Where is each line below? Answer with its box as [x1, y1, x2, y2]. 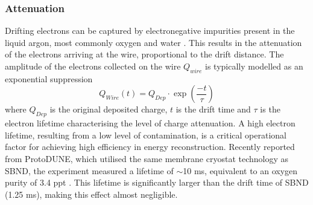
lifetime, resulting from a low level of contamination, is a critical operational [5, 128, 286, 141]
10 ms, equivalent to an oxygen [183, 164, 298, 177]
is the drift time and [175, 103, 251, 116]
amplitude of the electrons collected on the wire [5, 60, 181, 72]
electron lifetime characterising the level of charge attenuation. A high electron [5, 117, 296, 129]
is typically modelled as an [205, 60, 303, 72]
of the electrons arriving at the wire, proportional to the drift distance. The [5, 48, 284, 60]
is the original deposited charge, [49, 103, 168, 116]
